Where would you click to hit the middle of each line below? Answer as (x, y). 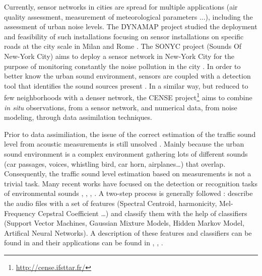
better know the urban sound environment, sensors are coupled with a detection (127, 76)
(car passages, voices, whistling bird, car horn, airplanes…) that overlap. (115, 163)
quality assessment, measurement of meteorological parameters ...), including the (128, 16)
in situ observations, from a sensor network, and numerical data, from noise (121, 107)
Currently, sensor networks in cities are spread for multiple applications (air (121, 7)
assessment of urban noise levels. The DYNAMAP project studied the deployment (131, 26)
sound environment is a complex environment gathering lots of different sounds (126, 153)
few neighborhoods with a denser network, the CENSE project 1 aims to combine (128, 96)
